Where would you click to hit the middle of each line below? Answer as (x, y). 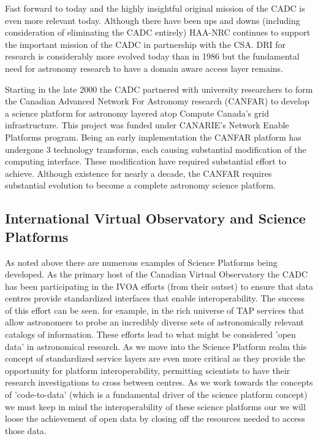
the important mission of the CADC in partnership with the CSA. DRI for (145, 44)
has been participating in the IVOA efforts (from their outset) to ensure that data (159, 286)
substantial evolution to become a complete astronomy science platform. (140, 185)
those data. (26, 430)
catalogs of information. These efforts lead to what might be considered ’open (150, 334)
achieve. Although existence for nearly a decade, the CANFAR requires (138, 173)
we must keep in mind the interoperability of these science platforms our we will (155, 406)
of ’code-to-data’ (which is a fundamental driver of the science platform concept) (156, 394)
